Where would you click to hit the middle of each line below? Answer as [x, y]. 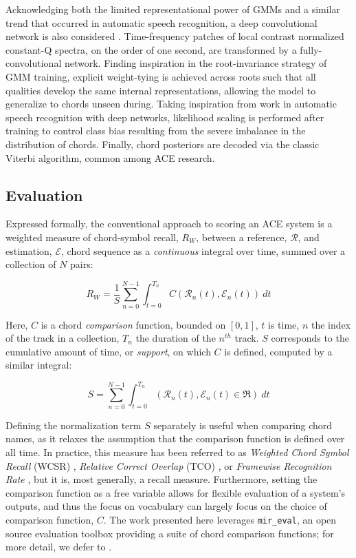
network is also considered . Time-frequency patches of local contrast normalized [175, 36]
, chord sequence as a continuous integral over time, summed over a [203, 250]
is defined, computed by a [278, 351]
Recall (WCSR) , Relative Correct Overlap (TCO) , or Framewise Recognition [169, 465]
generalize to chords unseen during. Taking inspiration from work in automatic [171, 104]
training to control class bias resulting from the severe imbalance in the [156, 131]
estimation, [29, 250]
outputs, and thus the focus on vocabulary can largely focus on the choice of [166, 506]
